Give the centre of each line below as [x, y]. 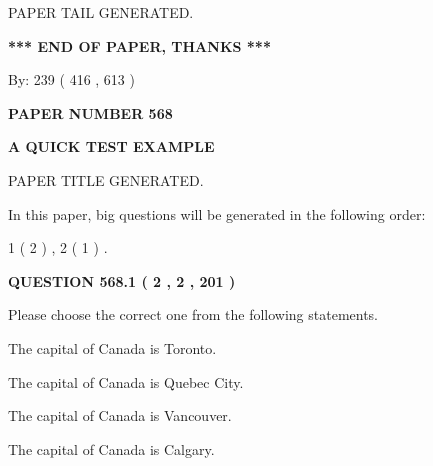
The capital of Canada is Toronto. [112, 347]
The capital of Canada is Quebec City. [126, 381]
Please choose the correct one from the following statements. [193, 314]
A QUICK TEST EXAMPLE [111, 146]
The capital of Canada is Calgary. [111, 448]
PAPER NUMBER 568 [90, 112]
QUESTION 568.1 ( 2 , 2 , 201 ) [122, 280]
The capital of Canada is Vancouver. [120, 415]
